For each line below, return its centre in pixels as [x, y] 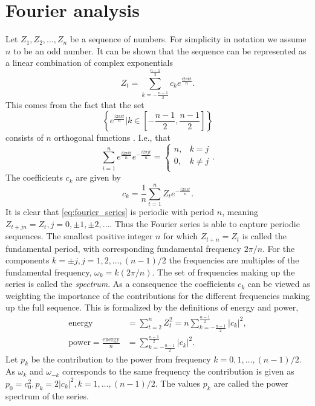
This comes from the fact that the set [75, 104]
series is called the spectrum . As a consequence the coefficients [120, 284]
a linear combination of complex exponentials [89, 63]
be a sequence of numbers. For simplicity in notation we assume [188, 39]
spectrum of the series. [47, 395]
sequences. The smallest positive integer [79, 236]
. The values [178, 383]
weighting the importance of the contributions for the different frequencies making [158, 295]
